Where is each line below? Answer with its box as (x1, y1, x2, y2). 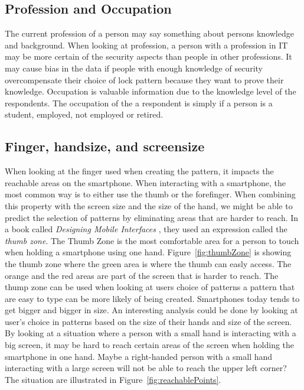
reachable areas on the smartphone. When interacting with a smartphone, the (5, 176, 286, 188)
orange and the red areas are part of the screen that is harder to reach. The (5, 269, 279, 281)
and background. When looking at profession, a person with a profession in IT (5, 38, 288, 51)
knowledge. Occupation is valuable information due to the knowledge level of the (5, 85, 296, 97)
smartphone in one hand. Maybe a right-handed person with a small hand (5, 350, 273, 362)
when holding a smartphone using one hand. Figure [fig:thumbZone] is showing (5, 246, 292, 258)
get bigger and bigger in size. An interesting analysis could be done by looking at (5, 304, 298, 316)
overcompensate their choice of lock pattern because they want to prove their (5, 73, 284, 86)
